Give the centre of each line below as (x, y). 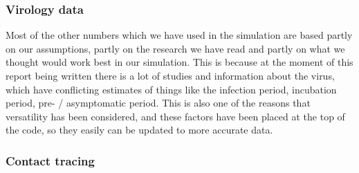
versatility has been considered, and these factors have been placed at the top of (175, 116)
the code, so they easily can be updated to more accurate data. (139, 130)
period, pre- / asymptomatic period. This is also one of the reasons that (158, 103)
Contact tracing (50, 160)
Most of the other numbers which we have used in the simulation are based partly (179, 35)
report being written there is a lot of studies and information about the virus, (170, 75)
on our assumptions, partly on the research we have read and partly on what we (175, 48)
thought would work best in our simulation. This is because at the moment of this (179, 62)
